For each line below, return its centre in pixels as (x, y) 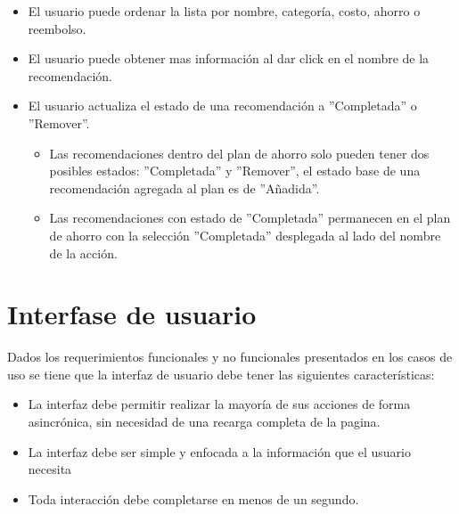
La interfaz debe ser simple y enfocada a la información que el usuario (219, 451)
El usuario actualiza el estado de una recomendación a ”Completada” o (222, 106)
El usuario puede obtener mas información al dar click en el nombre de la (229, 58)
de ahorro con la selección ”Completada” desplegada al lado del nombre (245, 235)
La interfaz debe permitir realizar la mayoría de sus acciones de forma (219, 404)
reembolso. (57, 28)
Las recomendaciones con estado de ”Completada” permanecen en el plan (250, 218)
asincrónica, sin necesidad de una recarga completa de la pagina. (204, 422)
